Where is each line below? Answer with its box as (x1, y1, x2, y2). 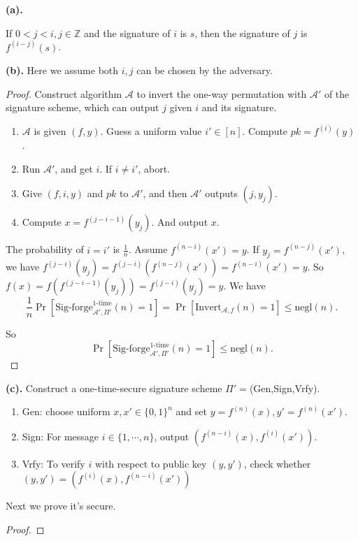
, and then (143, 186, 187, 201)
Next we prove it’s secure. (6, 498, 116, 513)
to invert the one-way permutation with (136, 86, 307, 101)
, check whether (243, 456, 311, 470)
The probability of (6, 242, 84, 257)
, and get (55, 161, 93, 175)
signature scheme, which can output (6, 100, 159, 115)
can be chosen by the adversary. (136, 63, 273, 78)
